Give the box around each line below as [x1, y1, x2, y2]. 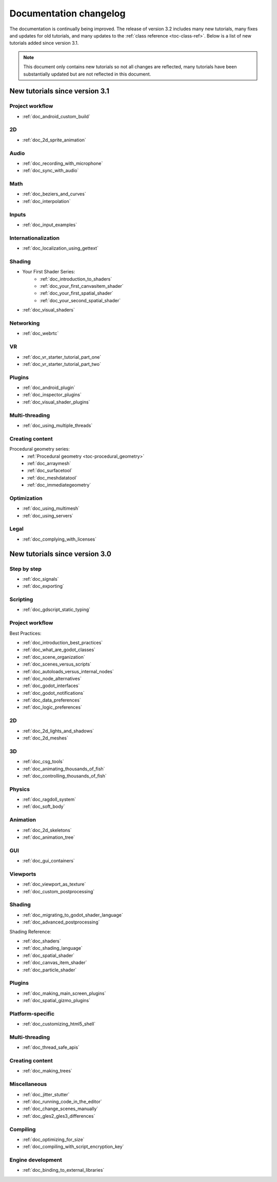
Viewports [9, 870, 36, 877]
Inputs [9, 211, 26, 218]
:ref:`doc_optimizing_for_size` [22, 1136, 85, 1142]
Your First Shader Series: [22, 269, 75, 275]
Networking [9, 320, 40, 326]
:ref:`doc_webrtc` [22, 330, 59, 337]
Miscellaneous [9, 1081, 47, 1088]
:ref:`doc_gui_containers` [22, 858, 75, 864]
